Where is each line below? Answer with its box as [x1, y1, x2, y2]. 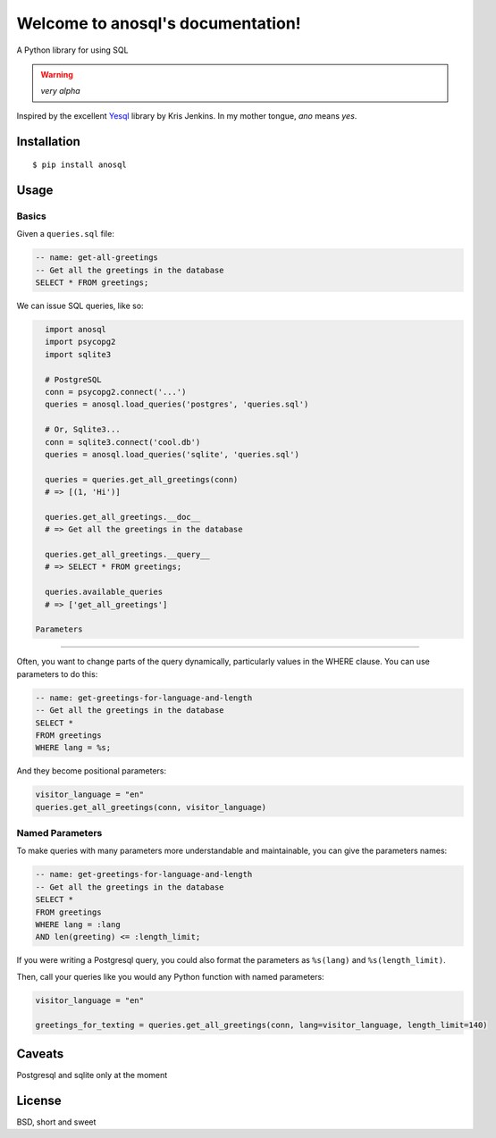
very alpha [40, 86, 80, 96]
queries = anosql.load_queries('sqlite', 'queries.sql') [45, 449, 299, 459]
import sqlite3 [45, 349, 112, 359]
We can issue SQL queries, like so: [16, 300, 144, 312]
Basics [16, 210, 46, 222]
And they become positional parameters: [16, 766, 167, 776]
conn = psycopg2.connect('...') [45, 387, 187, 397]
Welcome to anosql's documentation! [16, 13, 301, 33]
